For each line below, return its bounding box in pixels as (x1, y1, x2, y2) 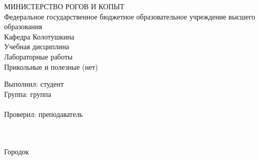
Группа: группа (4, 88, 51, 99)
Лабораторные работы (4, 51, 73, 62)
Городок (4, 146, 29, 156)
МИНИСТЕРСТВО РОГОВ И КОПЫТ (4, 1, 124, 11)
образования (4, 21, 42, 32)
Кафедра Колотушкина (4, 31, 75, 42)
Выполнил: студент (4, 78, 64, 89)
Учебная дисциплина (4, 41, 69, 52)
